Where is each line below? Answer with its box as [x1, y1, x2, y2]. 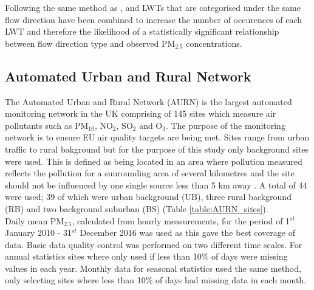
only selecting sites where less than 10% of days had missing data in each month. [5, 274, 307, 286]
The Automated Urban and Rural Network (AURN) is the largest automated [5, 95, 292, 108]
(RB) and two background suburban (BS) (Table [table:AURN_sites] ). [5, 202, 268, 215]
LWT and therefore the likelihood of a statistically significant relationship [5, 25, 279, 38]
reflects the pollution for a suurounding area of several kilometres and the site [5, 167, 295, 179]
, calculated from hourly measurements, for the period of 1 [72, 214, 290, 227]
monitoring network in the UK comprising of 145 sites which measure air [5, 107, 276, 120]
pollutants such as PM [5, 119, 89, 131]
